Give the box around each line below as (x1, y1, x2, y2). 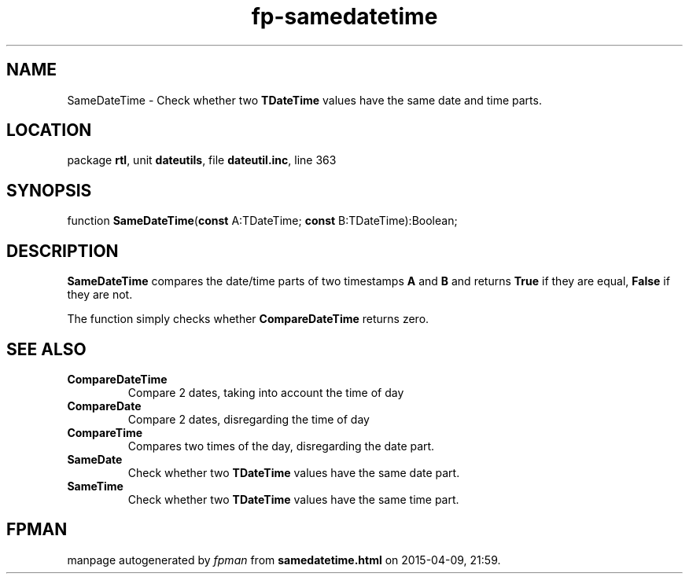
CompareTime (67, 425, 143, 439)
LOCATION (6, 120, 92, 141)
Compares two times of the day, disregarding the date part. (127, 439, 435, 453)
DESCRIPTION (6, 240, 119, 261)
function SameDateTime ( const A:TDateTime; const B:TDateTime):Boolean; (67, 214, 458, 228)
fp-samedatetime (251, 3, 438, 30)
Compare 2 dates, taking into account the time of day (127, 385, 404, 399)
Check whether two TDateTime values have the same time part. (127, 492, 459, 506)
